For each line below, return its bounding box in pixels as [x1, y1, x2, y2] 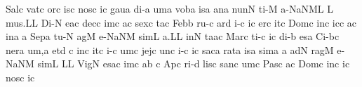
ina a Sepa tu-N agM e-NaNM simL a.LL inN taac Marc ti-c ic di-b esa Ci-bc [6, 29, 340, 43]
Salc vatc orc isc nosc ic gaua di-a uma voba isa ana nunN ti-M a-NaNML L [6, 1, 333, 15]
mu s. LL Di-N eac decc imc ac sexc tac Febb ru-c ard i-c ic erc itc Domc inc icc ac [6, 15, 357, 29]
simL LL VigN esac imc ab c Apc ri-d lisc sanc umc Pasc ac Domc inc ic [37, 56, 350, 71]
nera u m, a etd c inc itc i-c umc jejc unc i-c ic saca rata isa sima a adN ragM [6, 42, 334, 57]
